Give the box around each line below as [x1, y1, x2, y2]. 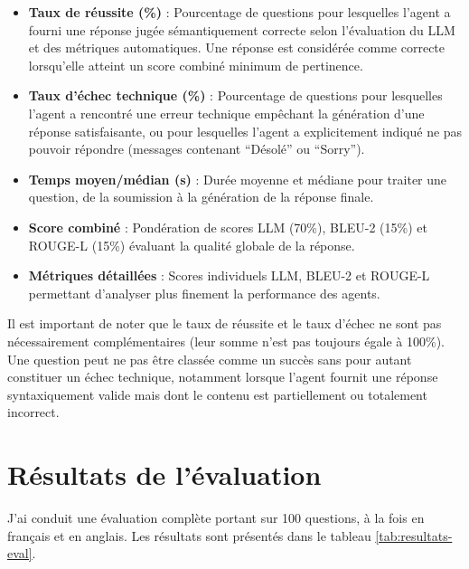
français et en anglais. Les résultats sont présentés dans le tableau [7, 526, 371, 545]
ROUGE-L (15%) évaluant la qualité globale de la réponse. [28, 235, 355, 254]
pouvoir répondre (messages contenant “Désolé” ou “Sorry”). [28, 139, 365, 158]
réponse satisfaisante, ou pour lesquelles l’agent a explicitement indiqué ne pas [28, 121, 463, 140]
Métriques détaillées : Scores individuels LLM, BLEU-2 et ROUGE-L [28, 266, 430, 285]
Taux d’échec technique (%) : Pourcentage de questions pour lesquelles [28, 86, 443, 105]
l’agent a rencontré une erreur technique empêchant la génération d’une [28, 103, 425, 122]
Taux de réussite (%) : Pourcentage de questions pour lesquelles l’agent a [28, 3, 451, 21]
